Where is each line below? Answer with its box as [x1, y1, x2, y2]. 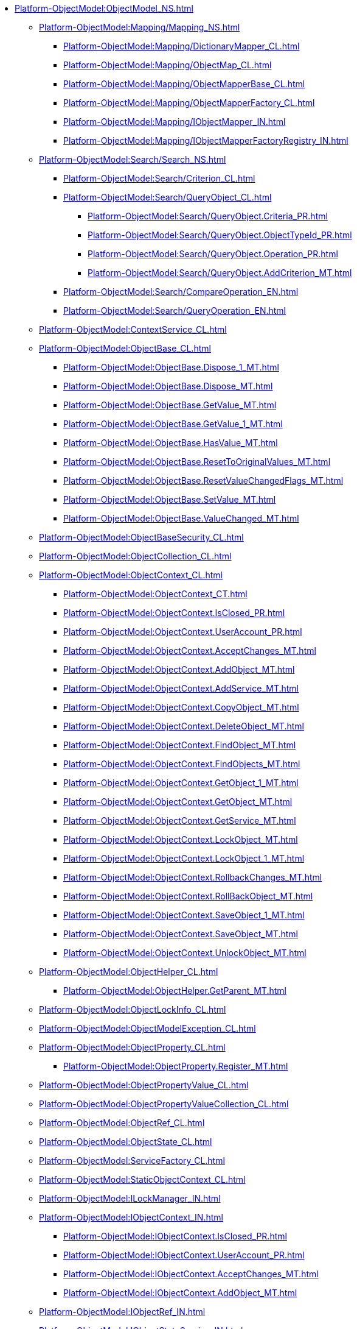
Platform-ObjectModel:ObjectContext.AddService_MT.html [63, 683, 299, 693]
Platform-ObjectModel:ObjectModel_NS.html [15, 3, 193, 13]
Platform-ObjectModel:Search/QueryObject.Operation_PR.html [88, 249, 338, 259]
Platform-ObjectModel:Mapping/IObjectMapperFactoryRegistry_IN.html [63, 135, 348, 146]
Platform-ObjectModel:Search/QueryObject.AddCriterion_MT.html [88, 268, 352, 278]
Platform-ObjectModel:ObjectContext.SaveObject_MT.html [63, 929, 298, 939]
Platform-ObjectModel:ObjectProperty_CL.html [39, 1042, 226, 1052]
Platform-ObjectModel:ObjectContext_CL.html [39, 570, 223, 580]
